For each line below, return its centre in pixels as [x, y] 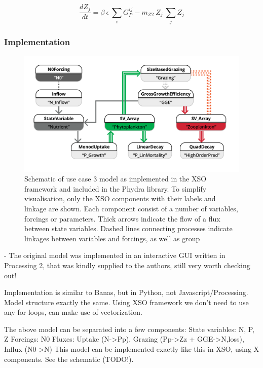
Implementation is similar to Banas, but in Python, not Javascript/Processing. [126, 292]
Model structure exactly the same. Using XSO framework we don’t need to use [126, 302]
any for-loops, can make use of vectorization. [73, 312]
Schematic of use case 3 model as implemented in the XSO [116, 179]
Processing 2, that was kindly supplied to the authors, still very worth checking [127, 265]
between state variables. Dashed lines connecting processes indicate [128, 228]
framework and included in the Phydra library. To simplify [116, 188]
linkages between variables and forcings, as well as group [112, 238]
